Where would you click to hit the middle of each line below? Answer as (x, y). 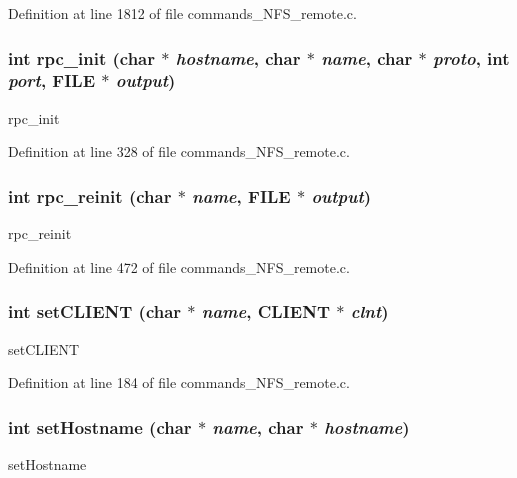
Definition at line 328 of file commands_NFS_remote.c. (179, 151)
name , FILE (241, 195)
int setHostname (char (100, 426)
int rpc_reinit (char (90, 195)
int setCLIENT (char (95, 311)
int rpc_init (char (82, 57)
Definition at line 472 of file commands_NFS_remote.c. (179, 266)
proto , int (471, 57)
